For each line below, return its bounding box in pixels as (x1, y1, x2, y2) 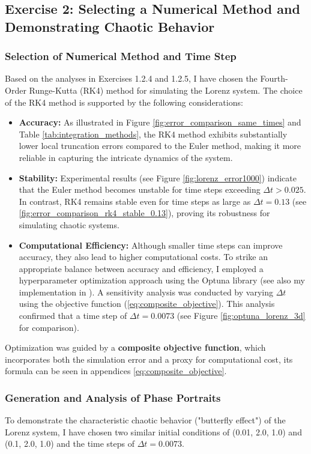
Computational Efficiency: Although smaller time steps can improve (19, 238, 283, 251)
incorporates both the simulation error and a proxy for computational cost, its (5, 353, 293, 365)
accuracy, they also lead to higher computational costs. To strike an (19, 250, 268, 263)
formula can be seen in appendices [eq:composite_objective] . (5, 365, 227, 377)
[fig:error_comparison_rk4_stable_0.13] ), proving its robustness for (19, 207, 270, 219)
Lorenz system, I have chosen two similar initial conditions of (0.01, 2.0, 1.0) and (5, 425, 302, 438)
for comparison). (19, 321, 79, 333)
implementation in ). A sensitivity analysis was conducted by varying (19, 285, 273, 298)
